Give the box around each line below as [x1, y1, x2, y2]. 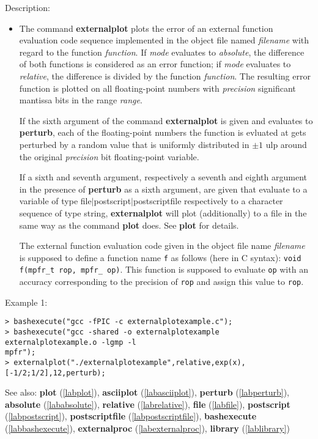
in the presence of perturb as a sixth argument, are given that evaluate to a [19, 182, 308, 195]
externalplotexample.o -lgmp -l [5, 338, 136, 347]
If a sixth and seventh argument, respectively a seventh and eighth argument [19, 171, 307, 183]
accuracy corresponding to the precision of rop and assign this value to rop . [19, 275, 304, 287]
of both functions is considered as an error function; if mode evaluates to [19, 57, 291, 70]
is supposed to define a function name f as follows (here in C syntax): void [19, 251, 301, 264]
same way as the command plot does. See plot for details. [19, 218, 239, 231]
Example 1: [5, 295, 48, 308]
